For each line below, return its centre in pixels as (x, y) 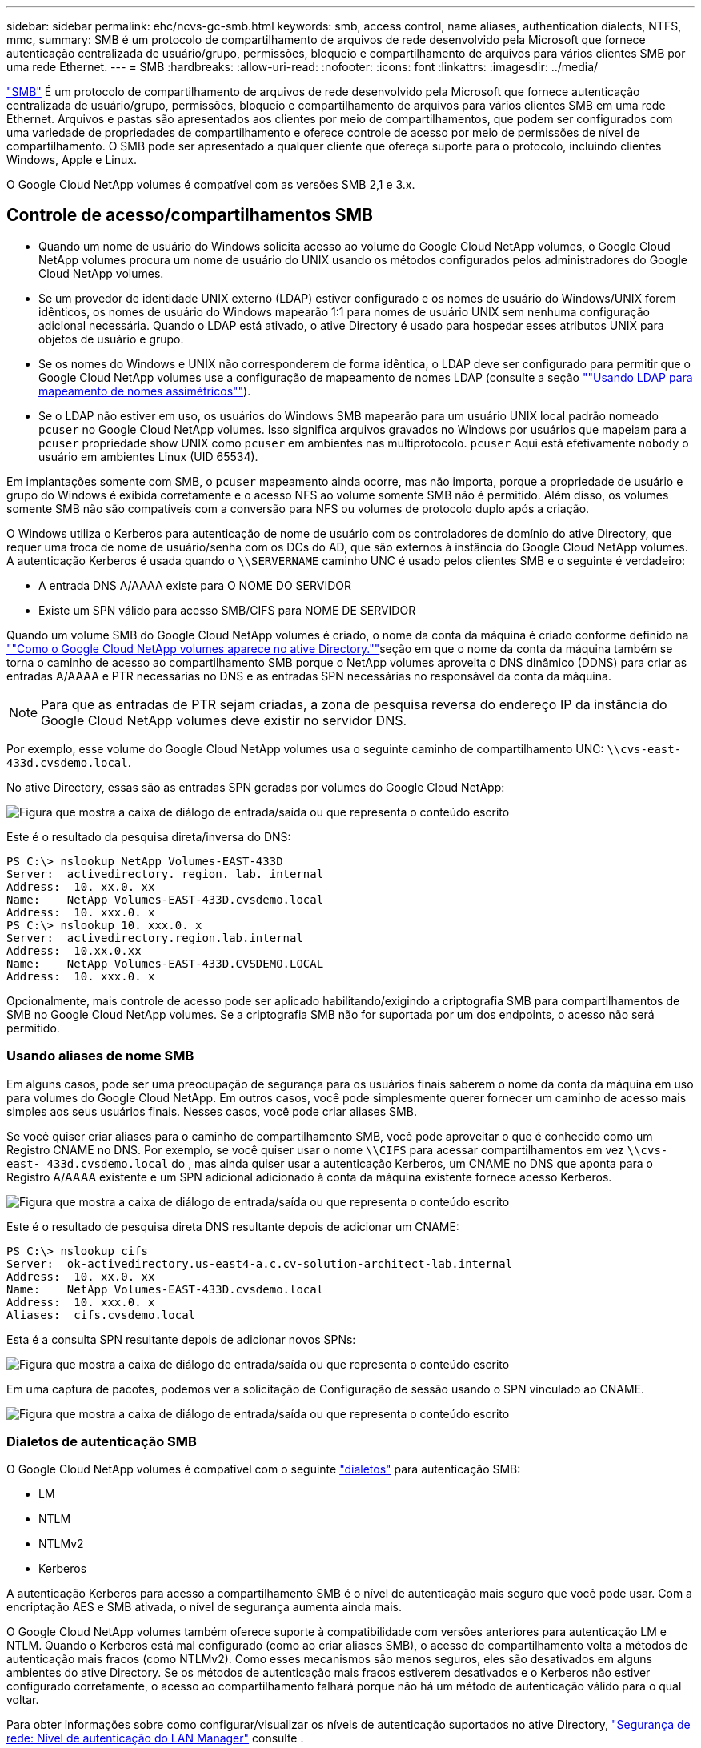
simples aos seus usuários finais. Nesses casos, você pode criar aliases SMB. (212, 1111)
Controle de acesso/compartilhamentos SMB (190, 215)
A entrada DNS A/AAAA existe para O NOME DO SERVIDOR (195, 585)
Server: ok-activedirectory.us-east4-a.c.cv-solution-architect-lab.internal (260, 1263)
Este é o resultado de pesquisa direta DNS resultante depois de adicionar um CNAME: (233, 1226)
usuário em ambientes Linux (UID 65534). (148, 456)
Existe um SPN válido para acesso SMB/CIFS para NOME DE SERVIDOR (227, 610)
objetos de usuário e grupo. (111, 339)
